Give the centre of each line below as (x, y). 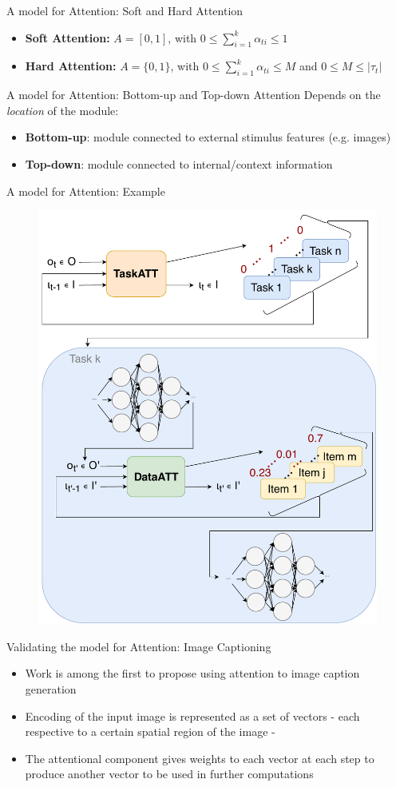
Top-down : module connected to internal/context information (179, 163)
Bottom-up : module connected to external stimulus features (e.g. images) (208, 137)
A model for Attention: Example (86, 191)
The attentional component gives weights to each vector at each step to (200, 758)
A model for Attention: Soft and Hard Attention (125, 10)
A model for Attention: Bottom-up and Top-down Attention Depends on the (194, 95)
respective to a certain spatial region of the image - (150, 731)
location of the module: (63, 110)
